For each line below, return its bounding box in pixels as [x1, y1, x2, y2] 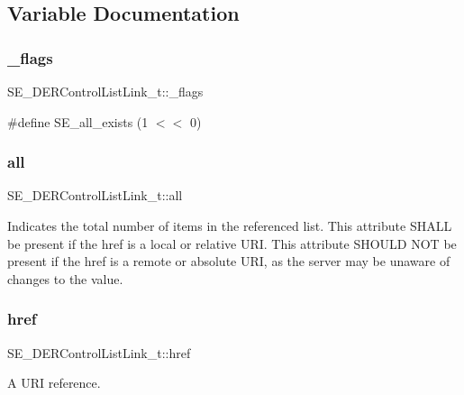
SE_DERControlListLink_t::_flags [7, 82, 204, 100]
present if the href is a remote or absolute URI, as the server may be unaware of [7, 252, 450, 271]
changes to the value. [7, 269, 123, 288]
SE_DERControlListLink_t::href [7, 343, 191, 362]
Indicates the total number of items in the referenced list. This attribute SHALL [7, 216, 452, 234]
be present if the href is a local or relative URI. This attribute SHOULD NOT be [7, 234, 457, 253]
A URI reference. [7, 373, 101, 392]
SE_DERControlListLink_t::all [7, 186, 183, 205]
